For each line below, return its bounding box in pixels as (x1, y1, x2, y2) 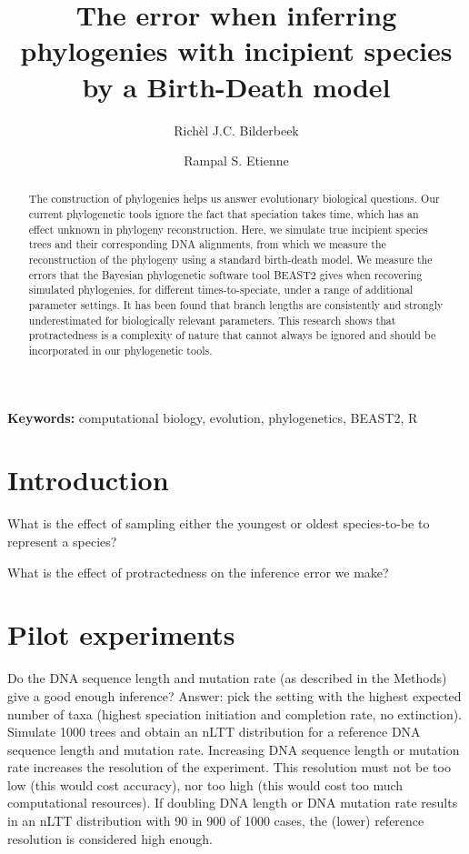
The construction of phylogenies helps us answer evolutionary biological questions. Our (28, 191, 440, 206)
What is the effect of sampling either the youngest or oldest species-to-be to (7, 514, 430, 533)
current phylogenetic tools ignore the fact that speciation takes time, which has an (28, 206, 419, 222)
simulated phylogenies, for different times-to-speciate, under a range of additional (28, 282, 414, 297)
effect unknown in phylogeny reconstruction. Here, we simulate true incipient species (28, 221, 428, 236)
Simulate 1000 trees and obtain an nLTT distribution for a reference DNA (7, 722, 421, 741)
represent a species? (7, 532, 117, 551)
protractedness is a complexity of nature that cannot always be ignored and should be (28, 327, 436, 343)
